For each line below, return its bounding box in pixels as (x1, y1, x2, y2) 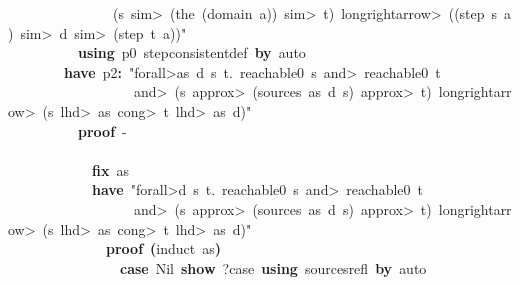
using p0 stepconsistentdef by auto (78, 42, 306, 63)
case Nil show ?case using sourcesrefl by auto (120, 257, 427, 278)
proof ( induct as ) (106, 238, 222, 259)
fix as (92, 159, 129, 180)
